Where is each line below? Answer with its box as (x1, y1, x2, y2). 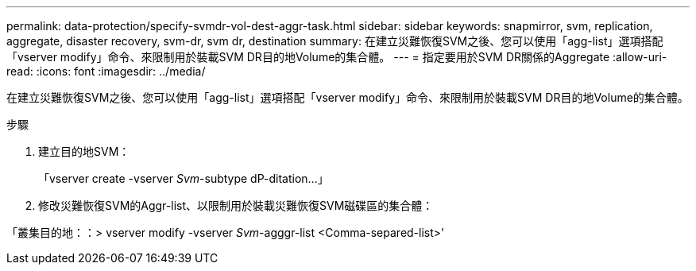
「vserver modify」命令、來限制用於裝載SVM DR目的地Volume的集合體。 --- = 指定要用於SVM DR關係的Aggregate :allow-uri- (6, 50, 667, 64)
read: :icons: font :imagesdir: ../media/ (6, 64, 206, 78)
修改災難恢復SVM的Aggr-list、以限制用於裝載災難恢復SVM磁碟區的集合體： (38, 199, 434, 212)
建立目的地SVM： (38, 145, 130, 158)
